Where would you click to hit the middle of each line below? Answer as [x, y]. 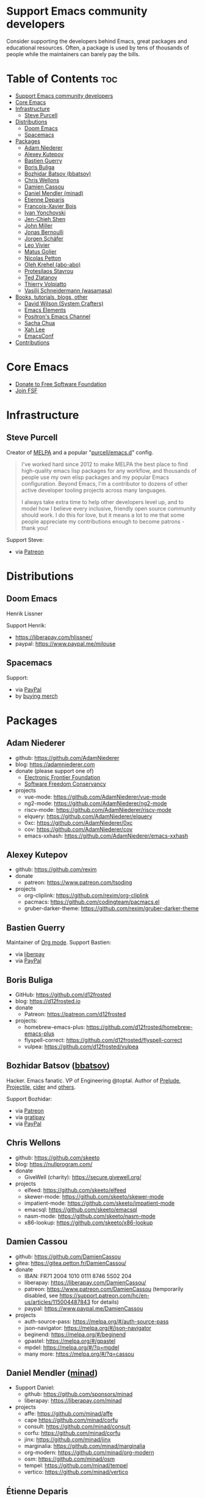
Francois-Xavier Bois [50, 206]
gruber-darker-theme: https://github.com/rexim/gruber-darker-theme [111, 908]
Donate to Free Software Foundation [61, 384]
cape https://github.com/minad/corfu [71, 1420]
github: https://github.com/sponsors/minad [78, 1394]
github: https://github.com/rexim [56, 869]
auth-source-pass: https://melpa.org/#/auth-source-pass [96, 1321]
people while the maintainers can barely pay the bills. [73, 54]
